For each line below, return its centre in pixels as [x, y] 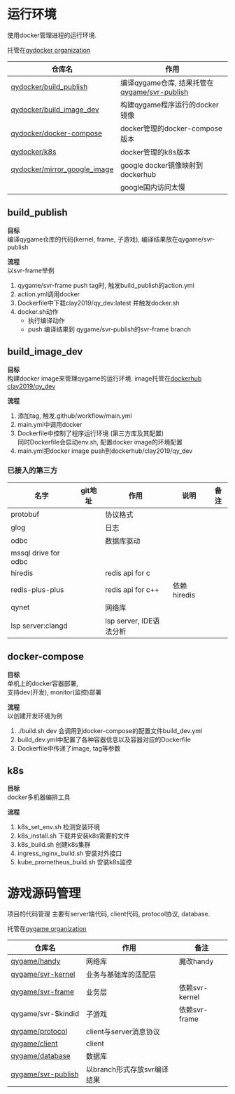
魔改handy [196, 961]
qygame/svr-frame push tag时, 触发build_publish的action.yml [106, 285]
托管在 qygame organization [47, 929]
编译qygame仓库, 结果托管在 [167, 83]
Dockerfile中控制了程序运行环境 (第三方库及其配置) [91, 433]
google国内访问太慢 [152, 187]
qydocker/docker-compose [57, 133]
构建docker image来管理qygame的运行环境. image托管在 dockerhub [105, 378]
